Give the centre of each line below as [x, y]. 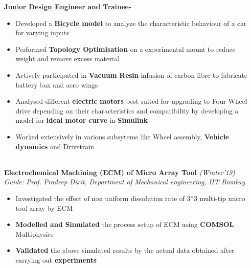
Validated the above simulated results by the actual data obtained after [125, 250]
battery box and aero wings [57, 84]
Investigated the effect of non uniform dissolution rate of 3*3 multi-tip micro [130, 198]
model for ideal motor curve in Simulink [81, 120]
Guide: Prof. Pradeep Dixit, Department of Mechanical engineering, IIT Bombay [125, 182]
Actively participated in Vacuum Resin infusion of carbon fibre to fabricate [131, 75]
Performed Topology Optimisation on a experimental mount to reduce [125, 49]
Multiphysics [34, 234]
